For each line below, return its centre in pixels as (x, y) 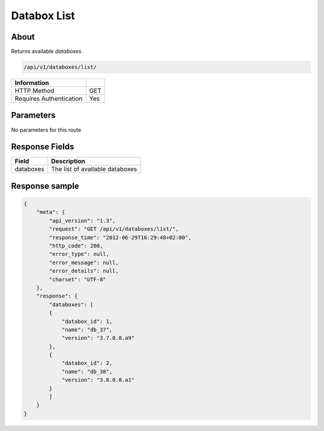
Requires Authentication (49, 99)
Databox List (43, 16)
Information (32, 83)
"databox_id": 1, (87, 321)
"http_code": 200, (76, 246)
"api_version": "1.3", (82, 221)
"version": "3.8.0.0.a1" (98, 380)
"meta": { (51, 212)
